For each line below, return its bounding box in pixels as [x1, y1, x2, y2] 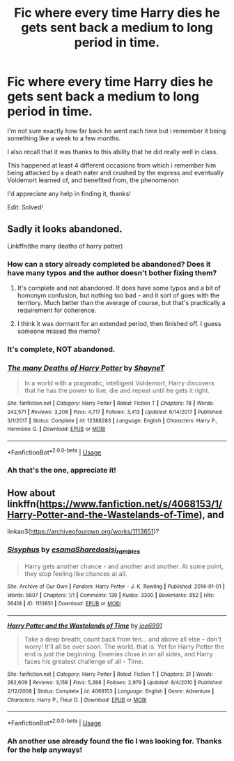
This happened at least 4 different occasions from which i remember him [7, 161, 217, 169]
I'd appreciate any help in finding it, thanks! [7, 189, 131, 198]
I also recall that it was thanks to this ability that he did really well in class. [7, 147, 218, 156]
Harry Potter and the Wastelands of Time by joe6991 [7, 621, 162, 630]
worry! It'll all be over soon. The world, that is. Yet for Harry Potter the [24, 642, 225, 651]
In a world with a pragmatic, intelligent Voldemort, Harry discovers [24, 379, 214, 387]
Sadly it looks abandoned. [7, 223, 123, 235]
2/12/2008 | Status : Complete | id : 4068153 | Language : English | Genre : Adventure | [7, 688, 214, 695]
